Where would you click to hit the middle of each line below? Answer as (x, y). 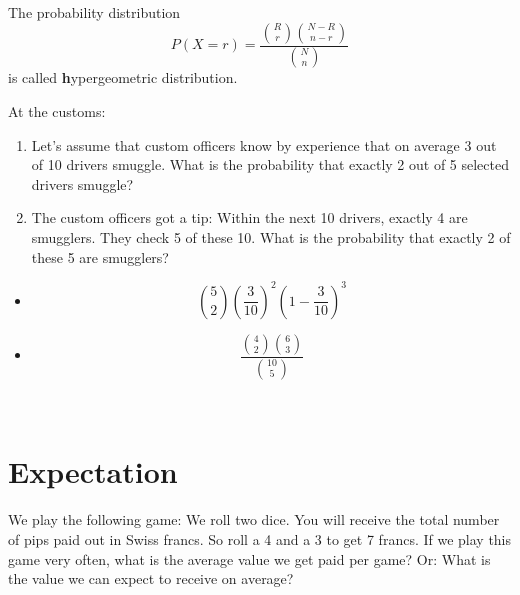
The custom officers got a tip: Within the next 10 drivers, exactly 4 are (249, 217)
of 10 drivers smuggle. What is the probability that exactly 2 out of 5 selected (270, 164)
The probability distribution (94, 12)
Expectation (93, 471)
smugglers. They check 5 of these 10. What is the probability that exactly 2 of (271, 237)
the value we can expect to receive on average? (151, 578)
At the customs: (57, 111)
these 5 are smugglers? (100, 256)
